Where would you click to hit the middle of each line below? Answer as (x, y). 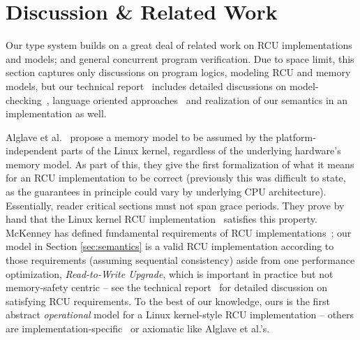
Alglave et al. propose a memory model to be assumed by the (139, 136)
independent (32, 150)
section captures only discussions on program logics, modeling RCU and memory (178, 72)
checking (24, 99)
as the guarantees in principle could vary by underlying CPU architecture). (166, 192)
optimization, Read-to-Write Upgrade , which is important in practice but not (170, 273)
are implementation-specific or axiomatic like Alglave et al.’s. (138, 328)
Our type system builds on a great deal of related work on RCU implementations (179, 45)
